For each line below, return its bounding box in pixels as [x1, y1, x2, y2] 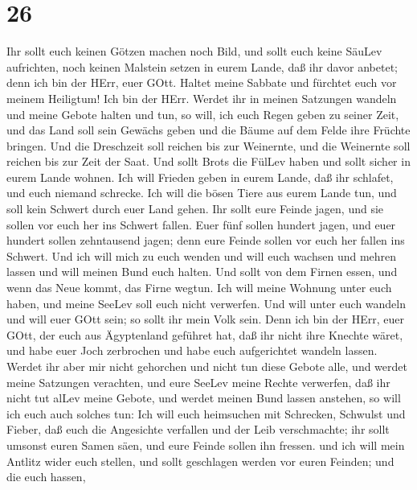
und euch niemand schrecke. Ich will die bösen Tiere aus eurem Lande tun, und [6, 184, 397, 201]
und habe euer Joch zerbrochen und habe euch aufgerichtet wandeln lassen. [6, 342, 378, 359]
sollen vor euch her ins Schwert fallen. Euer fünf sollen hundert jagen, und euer [6, 216, 396, 233]
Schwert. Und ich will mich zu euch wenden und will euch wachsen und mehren [6, 247, 397, 264]
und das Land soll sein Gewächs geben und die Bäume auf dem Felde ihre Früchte [6, 121, 411, 138]
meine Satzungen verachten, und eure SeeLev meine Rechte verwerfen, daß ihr [6, 373, 390, 390]
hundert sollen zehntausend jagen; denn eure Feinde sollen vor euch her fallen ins [6, 232, 405, 249]
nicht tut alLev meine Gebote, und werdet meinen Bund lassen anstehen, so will [6, 389, 401, 406]
